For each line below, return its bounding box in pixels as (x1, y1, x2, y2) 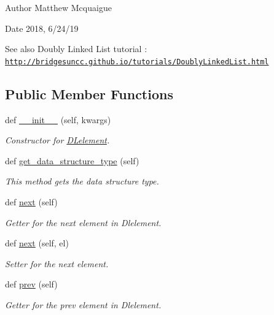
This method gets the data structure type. (5, 175, 159, 188)
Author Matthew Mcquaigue (5, 1, 112, 13)
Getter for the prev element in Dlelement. (5, 298, 162, 311)
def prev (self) (5, 278, 58, 290)
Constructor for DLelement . (5, 134, 110, 146)
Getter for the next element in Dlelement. (5, 216, 162, 229)
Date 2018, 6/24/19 (5, 21, 79, 34)
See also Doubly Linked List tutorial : (5, 42, 147, 55)
